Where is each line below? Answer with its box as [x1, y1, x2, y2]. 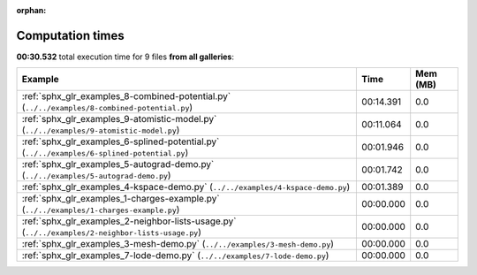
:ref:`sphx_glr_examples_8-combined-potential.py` [21, 90, 231, 103]
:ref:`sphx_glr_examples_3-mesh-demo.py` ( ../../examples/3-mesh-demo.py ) [21, 238, 335, 250]
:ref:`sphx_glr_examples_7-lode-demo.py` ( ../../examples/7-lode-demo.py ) [21, 249, 329, 262]
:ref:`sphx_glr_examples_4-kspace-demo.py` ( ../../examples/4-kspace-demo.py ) [21, 181, 351, 194]
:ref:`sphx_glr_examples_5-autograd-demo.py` [21, 158, 215, 171]
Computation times [16, 27, 125, 43]
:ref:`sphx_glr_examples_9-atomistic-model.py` [21, 113, 217, 126]
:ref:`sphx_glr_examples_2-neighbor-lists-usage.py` [21, 215, 237, 227]
